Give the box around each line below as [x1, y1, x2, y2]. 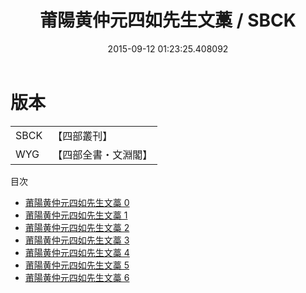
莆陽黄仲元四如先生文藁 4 [24, 246, 130, 258]
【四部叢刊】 [52, 129, 113, 143]
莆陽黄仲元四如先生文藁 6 [24, 271, 130, 283]
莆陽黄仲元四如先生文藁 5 [24, 259, 130, 271]
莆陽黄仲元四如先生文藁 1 [24, 209, 128, 221]
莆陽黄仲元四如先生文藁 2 [24, 221, 130, 233]
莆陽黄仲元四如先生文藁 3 [24, 234, 130, 246]
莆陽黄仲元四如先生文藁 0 [24, 196, 130, 208]
